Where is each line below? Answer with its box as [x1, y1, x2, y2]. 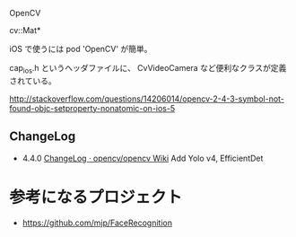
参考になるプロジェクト [9, 187, 183, 207]
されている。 [9, 75, 57, 86]
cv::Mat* [9, 25, 41, 35]
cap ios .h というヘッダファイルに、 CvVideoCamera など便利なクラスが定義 [9, 63, 287, 75]
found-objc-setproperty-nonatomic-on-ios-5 [9, 102, 176, 113]
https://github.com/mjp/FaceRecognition [22, 217, 173, 228]
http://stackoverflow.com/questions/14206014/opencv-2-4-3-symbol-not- [9, 93, 285, 104]
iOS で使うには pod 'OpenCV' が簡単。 [9, 44, 152, 54]
